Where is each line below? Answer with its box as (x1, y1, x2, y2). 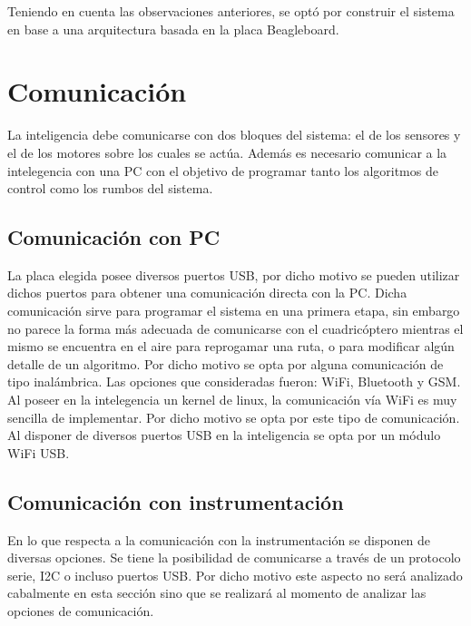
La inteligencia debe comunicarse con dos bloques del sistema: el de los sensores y (7, 125, 461, 144)
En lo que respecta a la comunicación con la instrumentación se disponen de (7, 530, 431, 549)
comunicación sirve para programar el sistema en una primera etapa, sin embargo (7, 301, 460, 320)
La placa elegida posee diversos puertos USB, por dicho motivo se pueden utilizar (7, 265, 460, 284)
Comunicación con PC (7, 223, 221, 251)
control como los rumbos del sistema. (7, 179, 213, 198)
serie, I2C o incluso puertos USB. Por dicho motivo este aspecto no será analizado (7, 565, 463, 584)
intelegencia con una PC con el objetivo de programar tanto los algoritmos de (7, 161, 438, 180)
